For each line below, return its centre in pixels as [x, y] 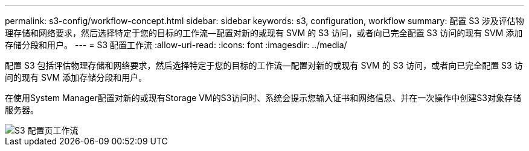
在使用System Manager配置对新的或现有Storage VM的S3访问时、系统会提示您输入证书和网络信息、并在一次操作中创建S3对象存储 [263, 98]
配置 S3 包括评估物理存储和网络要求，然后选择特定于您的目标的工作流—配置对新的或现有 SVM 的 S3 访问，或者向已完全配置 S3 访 [264, 65]
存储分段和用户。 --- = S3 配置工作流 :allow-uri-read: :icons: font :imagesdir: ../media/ [176, 45]
